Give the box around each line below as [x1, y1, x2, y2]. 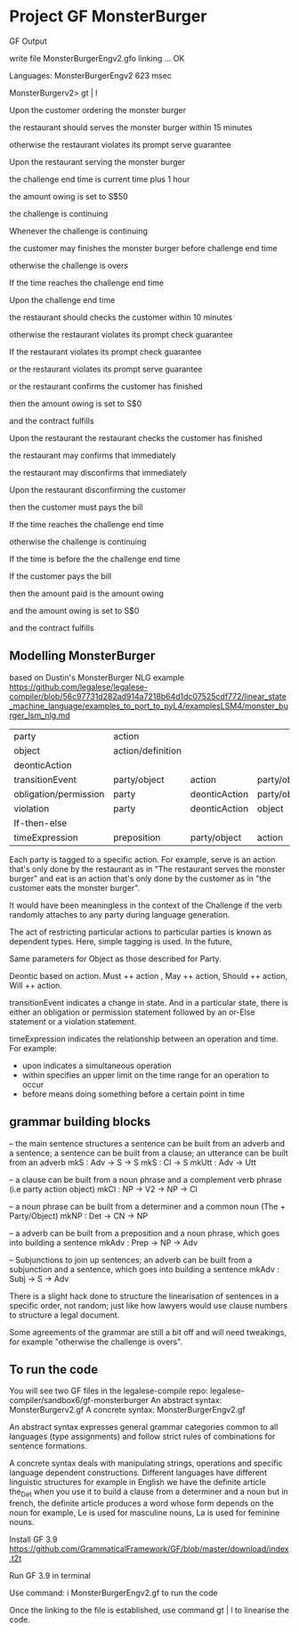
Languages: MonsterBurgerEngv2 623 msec [9, 69, 172, 81]
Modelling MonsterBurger [9, 649, 156, 664]
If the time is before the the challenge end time [9, 553, 181, 564]
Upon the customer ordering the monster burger [9, 104, 187, 115]
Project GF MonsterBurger [9, 6, 207, 27]
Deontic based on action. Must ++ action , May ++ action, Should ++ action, [9, 970, 288, 981]
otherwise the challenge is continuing [9, 536, 147, 547]
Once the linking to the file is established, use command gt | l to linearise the [9, 1605, 289, 1616]
